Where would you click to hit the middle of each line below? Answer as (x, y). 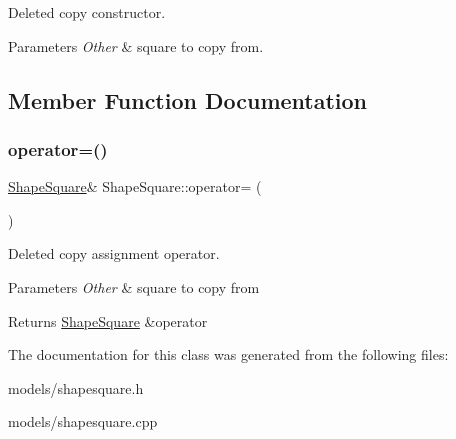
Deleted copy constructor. (87, 12)
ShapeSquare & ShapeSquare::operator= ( (135, 186)
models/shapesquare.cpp (83, 421)
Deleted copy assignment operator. (114, 253)
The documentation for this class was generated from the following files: (228, 354)
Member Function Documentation (188, 99)
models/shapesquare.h (76, 387)
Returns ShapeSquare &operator (108, 320)
